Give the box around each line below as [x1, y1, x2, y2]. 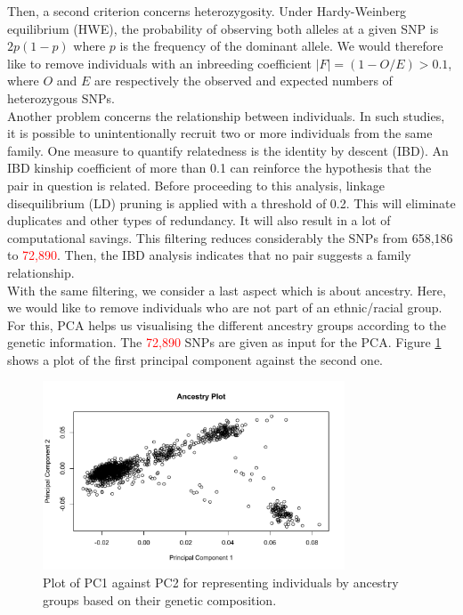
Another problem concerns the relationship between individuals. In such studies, [7, 106, 445, 125]
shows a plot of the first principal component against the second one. [7, 350, 384, 368]
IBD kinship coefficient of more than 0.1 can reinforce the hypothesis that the [7, 158, 432, 177]
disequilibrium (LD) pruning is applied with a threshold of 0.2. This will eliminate [7, 193, 456, 212]
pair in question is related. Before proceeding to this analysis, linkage [7, 175, 385, 194]
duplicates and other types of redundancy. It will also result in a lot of [7, 211, 391, 230]
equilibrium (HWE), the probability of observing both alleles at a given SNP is [7, 19, 439, 37]
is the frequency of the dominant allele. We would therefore [119, 36, 443, 55]
